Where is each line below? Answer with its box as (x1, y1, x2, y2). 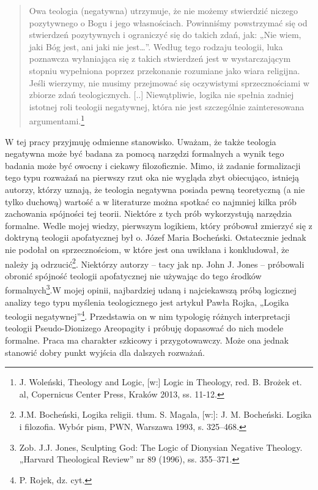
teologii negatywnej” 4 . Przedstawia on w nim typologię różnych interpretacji (5, 308, 290, 322)
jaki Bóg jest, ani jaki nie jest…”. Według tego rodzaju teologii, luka (29, 40, 283, 53)
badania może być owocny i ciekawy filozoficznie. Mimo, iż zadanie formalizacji (5, 159, 301, 171)
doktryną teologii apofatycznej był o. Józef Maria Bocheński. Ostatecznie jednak (5, 231, 306, 244)
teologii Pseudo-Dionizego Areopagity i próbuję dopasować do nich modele (5, 322, 284, 334)
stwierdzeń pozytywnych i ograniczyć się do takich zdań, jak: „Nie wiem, (29, 28, 301, 41)
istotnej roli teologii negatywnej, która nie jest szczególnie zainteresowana (29, 100, 305, 113)
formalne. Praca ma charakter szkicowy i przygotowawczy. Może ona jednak (5, 334, 289, 347)
